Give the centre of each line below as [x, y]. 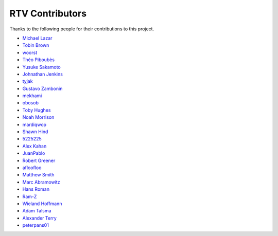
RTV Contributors [48, 13]
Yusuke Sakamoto [42, 67]
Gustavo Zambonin [42, 88]
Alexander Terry [39, 218]
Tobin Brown [36, 45]
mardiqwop [34, 124]
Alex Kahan [34, 146]
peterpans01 [36, 225]
